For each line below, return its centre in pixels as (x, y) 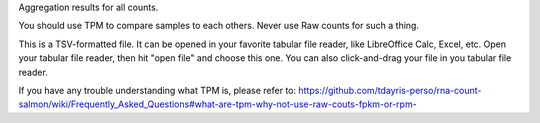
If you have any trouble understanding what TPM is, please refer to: (157, 90)
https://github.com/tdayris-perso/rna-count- (390, 90)
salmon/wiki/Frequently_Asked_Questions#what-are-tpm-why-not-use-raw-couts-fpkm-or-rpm (216, 104)
